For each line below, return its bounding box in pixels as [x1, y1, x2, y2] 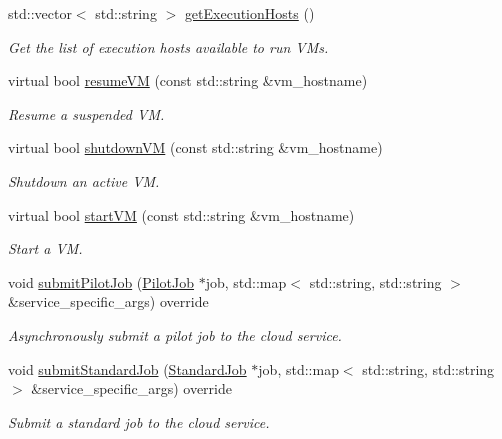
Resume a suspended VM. [8, 103, 165, 124]
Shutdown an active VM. [8, 170, 160, 191]
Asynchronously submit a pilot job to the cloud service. [8, 324, 342, 345]
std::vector [8, 3, 72, 23]
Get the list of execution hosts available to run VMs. [8, 36, 329, 57]
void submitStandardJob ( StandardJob [8, 358, 247, 379]
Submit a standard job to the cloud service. [8, 411, 270, 432]
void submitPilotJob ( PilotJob [8, 271, 195, 292]
